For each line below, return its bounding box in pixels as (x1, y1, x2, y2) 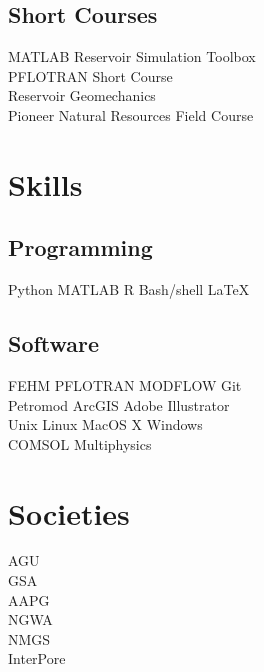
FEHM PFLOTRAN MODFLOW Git (8, 374, 242, 395)
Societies (8, 492, 130, 533)
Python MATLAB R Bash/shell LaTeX (8, 279, 250, 300)
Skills (8, 163, 83, 204)
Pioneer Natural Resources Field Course (8, 104, 254, 125)
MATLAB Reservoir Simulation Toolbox (8, 46, 256, 67)
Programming (8, 232, 153, 263)
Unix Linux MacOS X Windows (8, 414, 203, 435)
